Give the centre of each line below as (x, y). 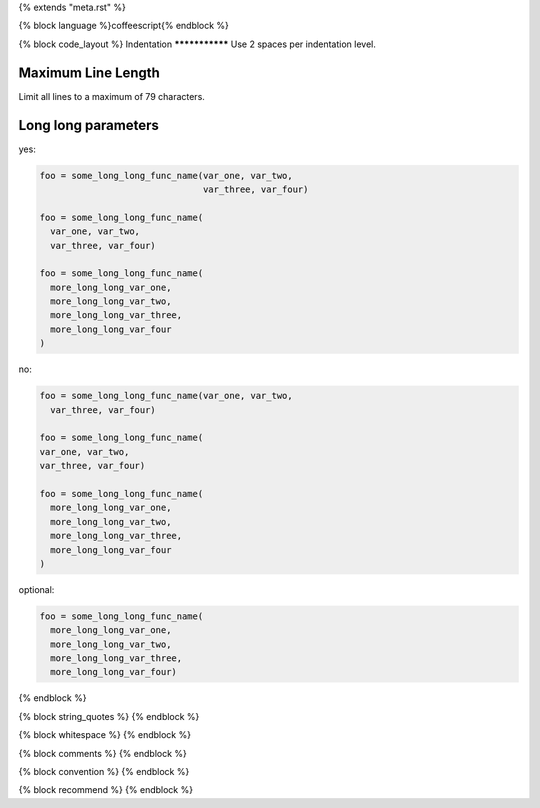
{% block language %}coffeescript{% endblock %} (124, 26)
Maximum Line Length (89, 72)
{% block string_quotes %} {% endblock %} (109, 716)
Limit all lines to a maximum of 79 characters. (111, 96)
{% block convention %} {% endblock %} (104, 771)
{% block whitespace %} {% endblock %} (105, 735)
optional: (36, 589)
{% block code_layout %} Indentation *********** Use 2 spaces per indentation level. (197, 44)
